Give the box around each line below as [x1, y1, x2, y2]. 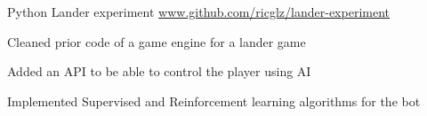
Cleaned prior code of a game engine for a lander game [7, 32, 306, 50]
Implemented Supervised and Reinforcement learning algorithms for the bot [7, 91, 421, 110]
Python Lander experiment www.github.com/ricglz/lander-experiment [7, 3, 390, 20]
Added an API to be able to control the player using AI [7, 62, 311, 81]
